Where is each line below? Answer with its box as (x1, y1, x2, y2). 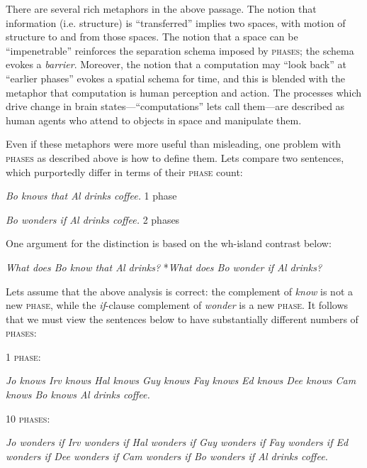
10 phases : (6, 410, 50, 425)
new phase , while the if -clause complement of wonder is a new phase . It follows (6, 298, 349, 312)
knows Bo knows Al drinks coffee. (6, 387, 150, 402)
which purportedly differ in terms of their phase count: (6, 164, 243, 179)
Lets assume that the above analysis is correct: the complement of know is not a (6, 283, 353, 298)
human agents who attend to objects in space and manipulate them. (6, 112, 302, 127)
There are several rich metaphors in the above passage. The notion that (6, 1, 317, 16)
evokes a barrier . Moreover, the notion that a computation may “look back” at (6, 57, 346, 72)
